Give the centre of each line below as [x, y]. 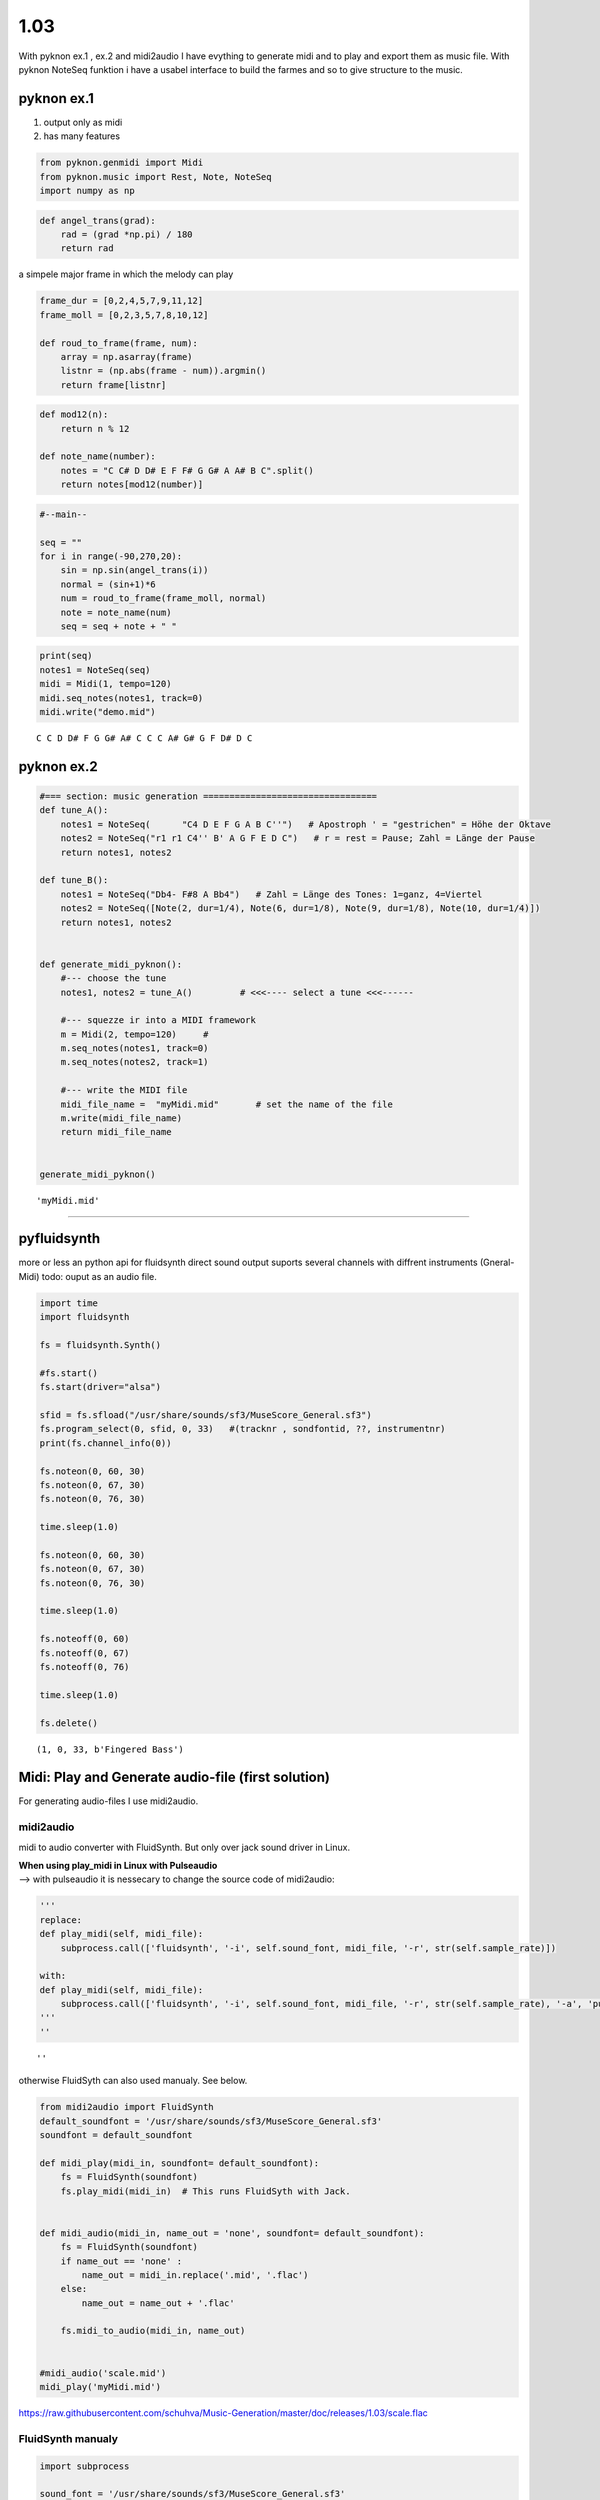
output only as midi [83, 122]
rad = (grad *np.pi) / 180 [127, 234]
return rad [87, 248]
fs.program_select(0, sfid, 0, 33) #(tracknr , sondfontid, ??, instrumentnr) [242, 1429]
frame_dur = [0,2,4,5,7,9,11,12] [121, 301]
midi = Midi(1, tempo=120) [105, 684]
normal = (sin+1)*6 [108, 584]
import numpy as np [87, 190]
